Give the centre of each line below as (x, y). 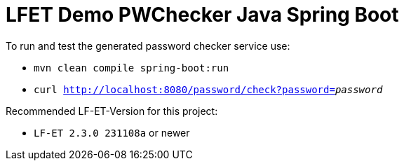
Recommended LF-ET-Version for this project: (112, 111)
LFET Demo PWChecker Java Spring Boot (202, 15)
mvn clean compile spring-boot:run (132, 68)
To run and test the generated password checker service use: (148, 46)
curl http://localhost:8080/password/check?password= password (208, 89)
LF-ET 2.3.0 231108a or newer (112, 132)
